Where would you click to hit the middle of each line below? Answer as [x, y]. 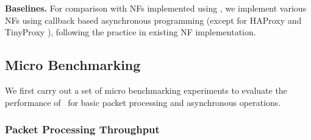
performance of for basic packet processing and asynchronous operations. [143, 102]
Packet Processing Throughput [82, 129]
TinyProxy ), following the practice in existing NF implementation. [130, 32]
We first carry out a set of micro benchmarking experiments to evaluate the [146, 90]
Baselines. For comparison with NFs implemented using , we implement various [156, 8]
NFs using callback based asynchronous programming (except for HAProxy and [153, 20]
